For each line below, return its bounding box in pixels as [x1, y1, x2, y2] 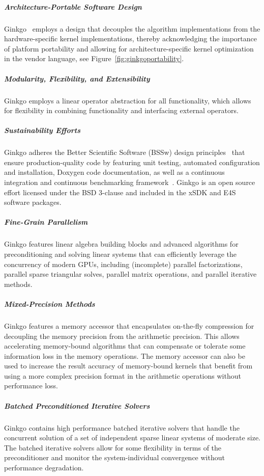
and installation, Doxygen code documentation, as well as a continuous [4, 167, 225, 177]
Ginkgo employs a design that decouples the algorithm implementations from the [4, 23, 260, 34]
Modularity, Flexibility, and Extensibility [4, 73, 150, 84]
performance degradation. [4, 462, 84, 472]
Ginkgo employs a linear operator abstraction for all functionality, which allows [4, 95, 251, 105]
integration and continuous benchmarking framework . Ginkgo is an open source [4, 177, 255, 188]
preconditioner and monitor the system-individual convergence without [4, 452, 225, 463]
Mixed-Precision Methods [4, 298, 95, 309]
